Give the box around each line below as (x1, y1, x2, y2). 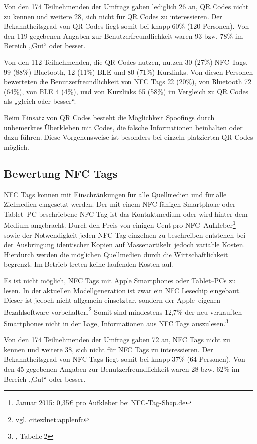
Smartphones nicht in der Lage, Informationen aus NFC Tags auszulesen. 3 (4, 316, 228, 328)
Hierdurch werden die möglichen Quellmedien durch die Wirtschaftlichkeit (4, 249, 228, 259)
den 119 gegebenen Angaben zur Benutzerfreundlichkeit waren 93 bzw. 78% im (4, 30, 243, 41)
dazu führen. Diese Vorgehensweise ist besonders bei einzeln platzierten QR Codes (4, 132, 253, 142)
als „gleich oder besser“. (4, 96, 76, 106)
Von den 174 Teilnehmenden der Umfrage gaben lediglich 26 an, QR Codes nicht (4, 1, 249, 11)
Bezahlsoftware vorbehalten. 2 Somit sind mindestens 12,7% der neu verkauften (4, 305, 242, 317)
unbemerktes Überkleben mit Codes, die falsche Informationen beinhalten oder (4, 122, 243, 132)
